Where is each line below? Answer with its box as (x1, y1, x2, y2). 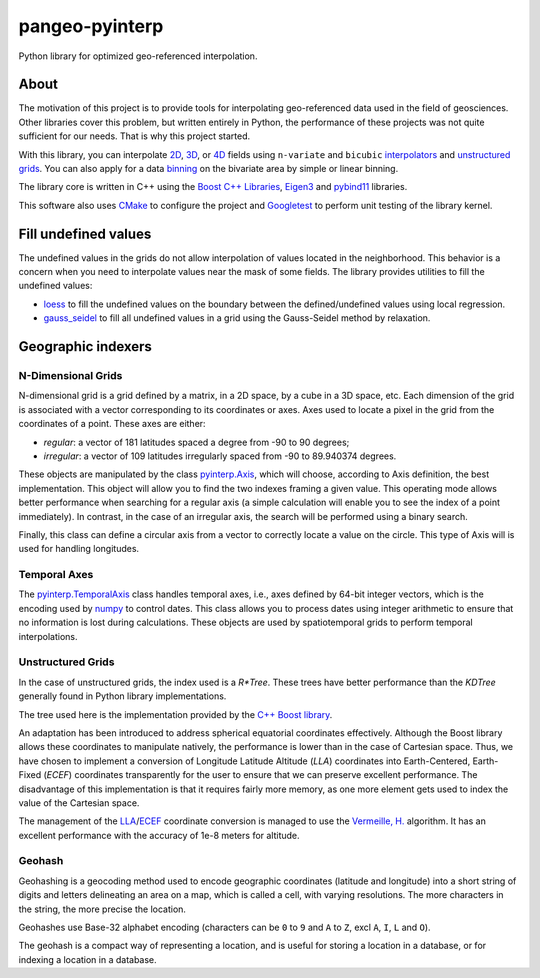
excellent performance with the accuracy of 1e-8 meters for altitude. (18, 829, 300, 841)
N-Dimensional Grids (18, 369, 123, 383)
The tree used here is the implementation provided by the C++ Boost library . (18, 708, 333, 720)
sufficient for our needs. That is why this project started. (18, 130, 250, 142)
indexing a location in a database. (18, 953, 157, 965)
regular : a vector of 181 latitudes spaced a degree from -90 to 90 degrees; (43, 436, 350, 448)
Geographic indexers (18, 338, 152, 355)
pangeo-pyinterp (18, 15, 164, 37)
